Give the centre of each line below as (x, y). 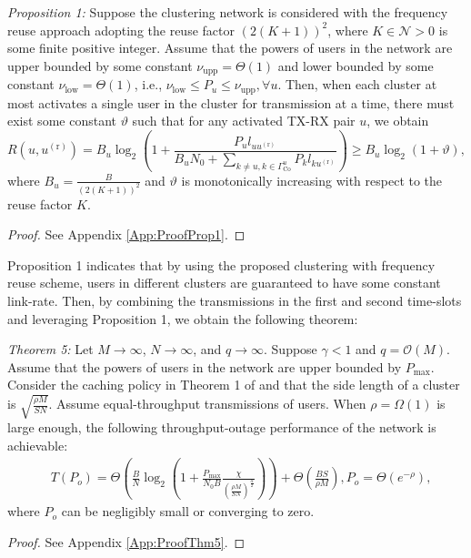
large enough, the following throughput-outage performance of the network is (222, 427)
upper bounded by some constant (100, 65)
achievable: (38, 446)
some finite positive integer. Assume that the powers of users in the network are (230, 48)
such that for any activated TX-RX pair (244, 121)
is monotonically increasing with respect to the (312, 180)
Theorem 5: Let (50, 349)
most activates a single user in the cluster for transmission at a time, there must (231, 102)
